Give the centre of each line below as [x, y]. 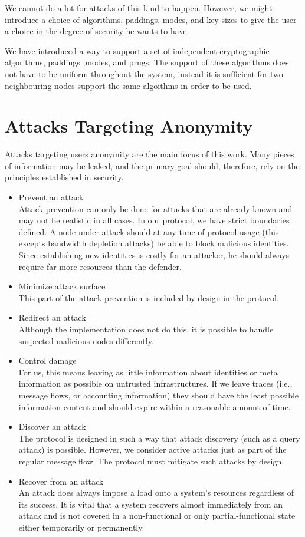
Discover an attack [52, 426]
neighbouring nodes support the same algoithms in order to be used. [128, 85]
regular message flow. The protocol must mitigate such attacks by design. [151, 461]
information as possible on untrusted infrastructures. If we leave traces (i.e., [155, 383]
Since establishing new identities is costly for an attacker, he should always [154, 255]
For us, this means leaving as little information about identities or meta [148, 372]
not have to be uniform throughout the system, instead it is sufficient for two [144, 73]
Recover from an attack [61, 481]
